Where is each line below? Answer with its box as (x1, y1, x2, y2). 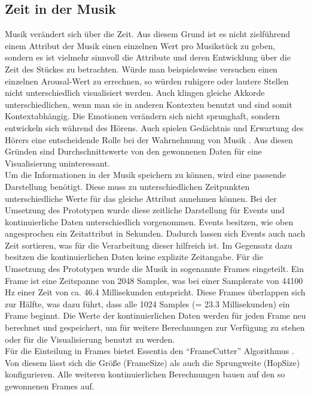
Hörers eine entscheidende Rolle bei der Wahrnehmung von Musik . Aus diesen (5, 133, 293, 146)
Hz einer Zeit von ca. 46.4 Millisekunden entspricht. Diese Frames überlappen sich (5, 286, 306, 298)
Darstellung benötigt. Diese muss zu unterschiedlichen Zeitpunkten (5, 180, 250, 192)
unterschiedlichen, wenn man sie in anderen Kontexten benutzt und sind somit (5, 98, 292, 110)
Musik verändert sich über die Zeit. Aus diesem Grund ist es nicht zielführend (5, 28, 291, 40)
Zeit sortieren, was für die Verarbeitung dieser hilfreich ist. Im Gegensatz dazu (5, 238, 292, 251)
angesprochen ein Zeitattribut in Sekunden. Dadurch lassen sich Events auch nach (5, 227, 306, 240)
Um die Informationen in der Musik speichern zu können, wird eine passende (5, 168, 286, 181)
